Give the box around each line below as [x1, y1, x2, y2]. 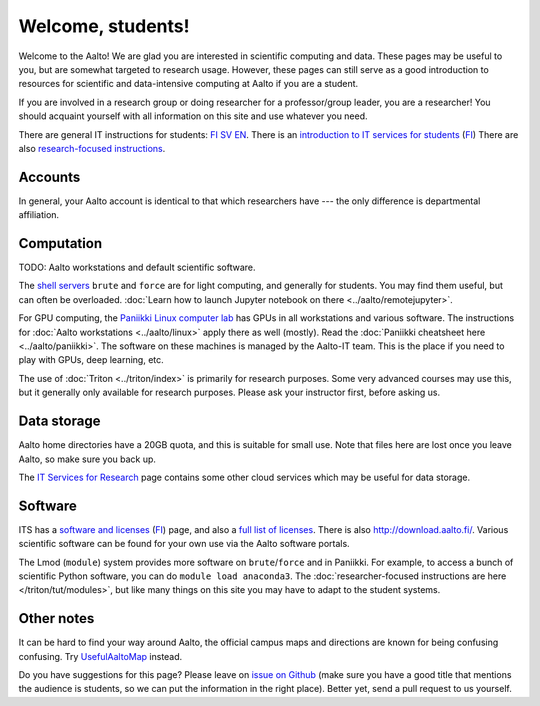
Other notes [18, 610, 95, 627]
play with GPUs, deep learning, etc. [18, 354, 164, 366]
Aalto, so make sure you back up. [18, 453, 157, 465]
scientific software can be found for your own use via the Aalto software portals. [18, 538, 350, 550]
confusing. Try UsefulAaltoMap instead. [18, 650, 183, 662]
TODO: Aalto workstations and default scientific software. [18, 261, 256, 274]
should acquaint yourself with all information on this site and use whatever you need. [18, 110, 369, 122]
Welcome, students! [18, 15, 190, 37]
